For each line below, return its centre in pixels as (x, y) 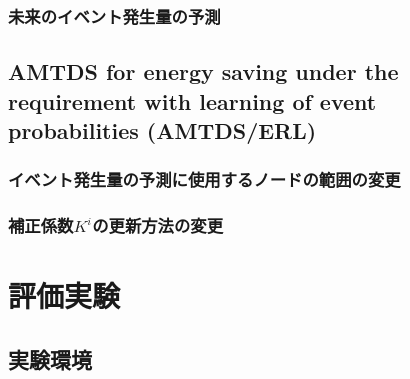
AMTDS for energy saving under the (203, 71)
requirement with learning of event (192, 100)
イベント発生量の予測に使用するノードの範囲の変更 (204, 179)
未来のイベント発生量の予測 (114, 15)
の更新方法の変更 (158, 225)
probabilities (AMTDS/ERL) (162, 130)
